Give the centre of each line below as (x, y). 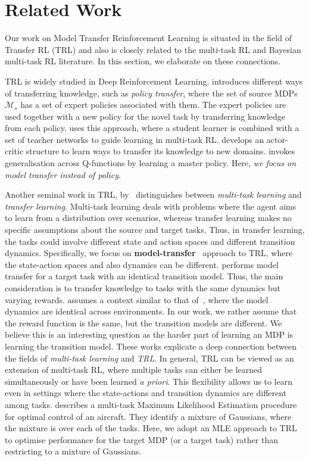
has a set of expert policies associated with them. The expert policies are (153, 105)
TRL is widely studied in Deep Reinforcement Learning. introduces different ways (154, 81)
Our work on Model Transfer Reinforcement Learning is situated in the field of (148, 38)
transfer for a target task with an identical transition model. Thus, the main (144, 276)
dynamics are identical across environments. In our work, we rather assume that (151, 311)
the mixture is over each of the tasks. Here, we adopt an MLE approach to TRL (151, 428)
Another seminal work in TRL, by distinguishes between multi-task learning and (153, 194)
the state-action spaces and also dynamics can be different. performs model (142, 264)
